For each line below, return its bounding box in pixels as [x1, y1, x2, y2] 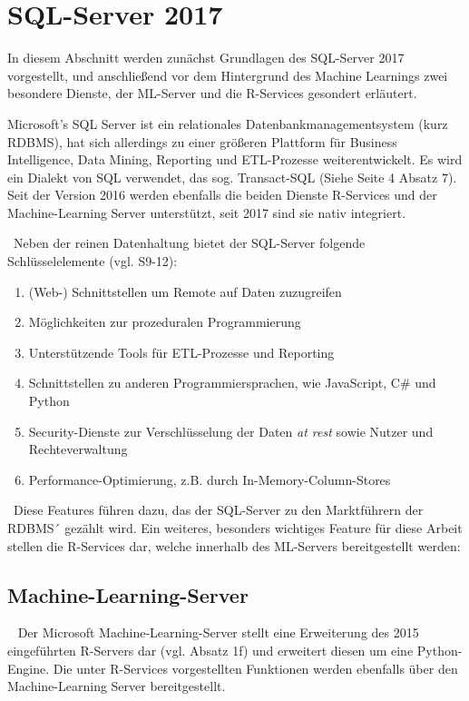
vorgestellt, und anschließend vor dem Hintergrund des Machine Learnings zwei [7, 65, 448, 84]
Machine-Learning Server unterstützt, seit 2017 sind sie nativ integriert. [7, 202, 406, 222]
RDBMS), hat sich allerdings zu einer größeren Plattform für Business [7, 132, 397, 151]
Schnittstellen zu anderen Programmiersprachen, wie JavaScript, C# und [28, 373, 436, 392]
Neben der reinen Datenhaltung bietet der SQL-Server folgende [13, 233, 366, 252]
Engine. [7, 658, 50, 677]
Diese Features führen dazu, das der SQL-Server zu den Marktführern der [13, 500, 424, 519]
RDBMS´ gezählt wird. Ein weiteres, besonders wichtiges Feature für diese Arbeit [7, 518, 463, 537]
